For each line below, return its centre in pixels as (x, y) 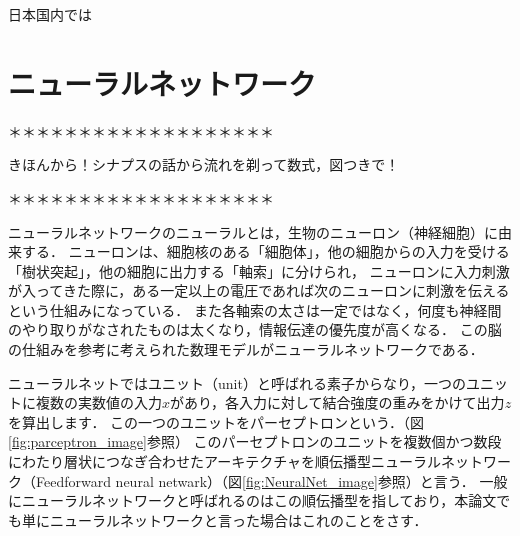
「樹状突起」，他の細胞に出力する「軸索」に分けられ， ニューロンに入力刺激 (259, 270)
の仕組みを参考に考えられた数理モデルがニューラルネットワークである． (246, 349)
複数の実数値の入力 (98, 402)
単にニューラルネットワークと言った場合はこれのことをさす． (224, 519)
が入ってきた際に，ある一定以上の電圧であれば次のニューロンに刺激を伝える (259, 290)
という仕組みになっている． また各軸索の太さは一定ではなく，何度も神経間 (255, 309)
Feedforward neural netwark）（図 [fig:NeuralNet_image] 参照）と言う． (255, 480)
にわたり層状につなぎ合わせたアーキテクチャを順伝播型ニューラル (225, 461)
